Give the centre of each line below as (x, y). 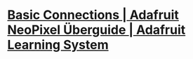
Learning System (58, 45)
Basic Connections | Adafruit (93, 15)
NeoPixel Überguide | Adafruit (96, 30)
